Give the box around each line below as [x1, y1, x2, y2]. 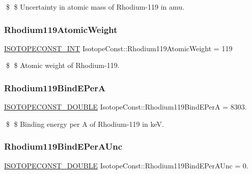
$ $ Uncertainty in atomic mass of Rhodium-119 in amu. [6, 2, 184, 12]
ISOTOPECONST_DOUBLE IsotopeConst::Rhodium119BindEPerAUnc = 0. [4, 160, 248, 170]
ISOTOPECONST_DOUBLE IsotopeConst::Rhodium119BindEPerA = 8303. [4, 101, 247, 112]
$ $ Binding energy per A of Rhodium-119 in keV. [6, 118, 164, 129]
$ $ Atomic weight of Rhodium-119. [6, 60, 120, 71]
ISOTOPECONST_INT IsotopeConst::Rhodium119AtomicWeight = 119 [4, 43, 233, 53]
